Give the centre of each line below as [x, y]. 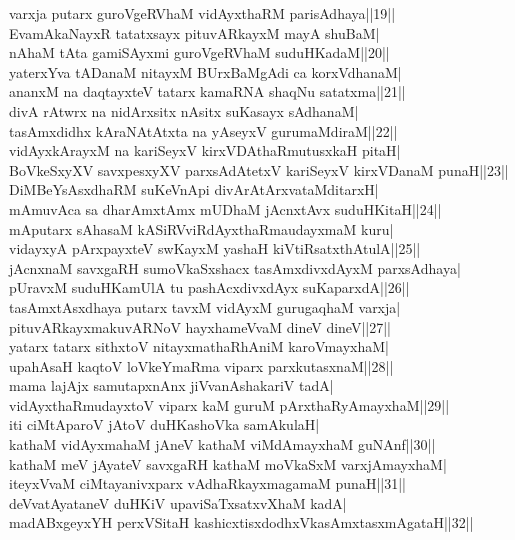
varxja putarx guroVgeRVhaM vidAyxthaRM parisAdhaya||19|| [202, 13]
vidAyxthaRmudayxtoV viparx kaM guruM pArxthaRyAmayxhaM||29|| [229, 404]
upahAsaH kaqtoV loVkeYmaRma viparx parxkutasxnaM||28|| [201, 365]
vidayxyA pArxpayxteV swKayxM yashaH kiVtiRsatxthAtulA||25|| [215, 248]
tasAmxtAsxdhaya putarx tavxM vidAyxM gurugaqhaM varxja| [205, 306]
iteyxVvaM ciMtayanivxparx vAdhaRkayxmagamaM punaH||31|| [207, 483]
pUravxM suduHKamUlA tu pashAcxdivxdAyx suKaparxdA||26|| [209, 287]
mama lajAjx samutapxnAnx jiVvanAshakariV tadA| [171, 385]
